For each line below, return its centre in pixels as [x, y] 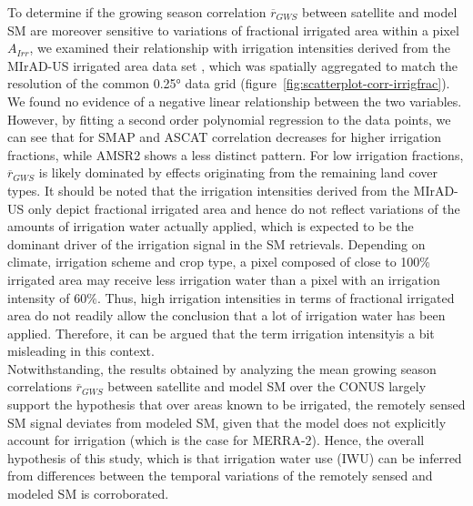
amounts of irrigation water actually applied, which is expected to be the [211, 226]
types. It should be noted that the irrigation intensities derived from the [208, 190]
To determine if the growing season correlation [137, 12]
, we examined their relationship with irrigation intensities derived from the [240, 48]
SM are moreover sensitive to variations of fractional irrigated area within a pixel [233, 30]
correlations [40, 386]
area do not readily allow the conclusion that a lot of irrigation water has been [226, 315]
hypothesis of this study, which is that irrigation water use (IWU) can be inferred [235, 457]
